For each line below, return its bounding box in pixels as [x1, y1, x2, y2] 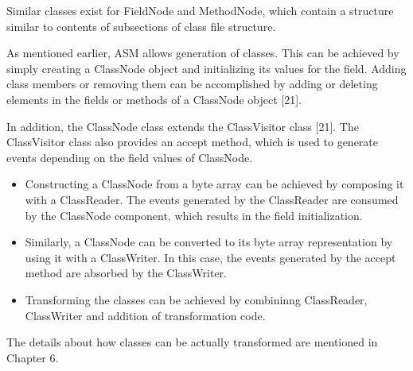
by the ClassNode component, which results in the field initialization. [25, 207, 363, 223]
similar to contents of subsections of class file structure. [6, 17, 276, 34]
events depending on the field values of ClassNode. [6, 149, 253, 165]
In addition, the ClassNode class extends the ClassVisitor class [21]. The [6, 118, 359, 134]
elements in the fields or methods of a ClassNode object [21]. [6, 91, 302, 107]
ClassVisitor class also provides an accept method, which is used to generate [6, 133, 379, 150]
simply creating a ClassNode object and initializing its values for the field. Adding [6, 60, 407, 76]
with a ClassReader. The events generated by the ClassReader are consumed [25, 191, 399, 207]
